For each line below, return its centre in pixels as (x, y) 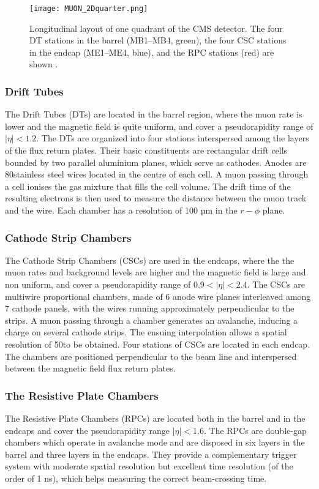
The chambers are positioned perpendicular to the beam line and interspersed (151, 356)
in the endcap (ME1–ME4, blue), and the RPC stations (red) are (152, 52)
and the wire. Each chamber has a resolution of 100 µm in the (121, 210)
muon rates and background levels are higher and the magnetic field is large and (156, 272)
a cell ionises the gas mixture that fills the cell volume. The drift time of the (148, 186)
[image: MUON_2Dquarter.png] (89, 9)
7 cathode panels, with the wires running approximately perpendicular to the (150, 308)
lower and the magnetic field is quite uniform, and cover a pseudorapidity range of (159, 126)
